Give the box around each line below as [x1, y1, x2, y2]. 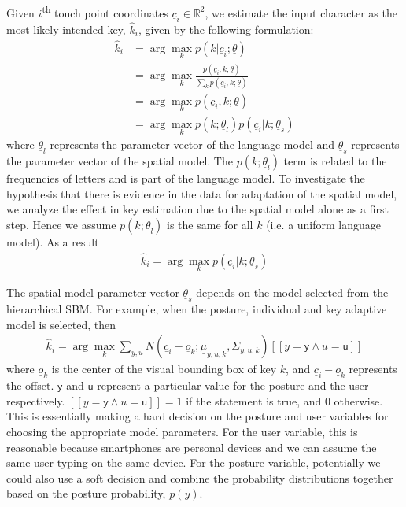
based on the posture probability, [6, 485, 166, 501]
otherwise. [334, 392, 383, 409]
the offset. [6, 377, 54, 394]
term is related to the [283, 153, 387, 169]
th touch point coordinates [42, 2, 168, 20]
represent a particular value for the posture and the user [97, 377, 369, 394]
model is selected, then [6, 316, 116, 332]
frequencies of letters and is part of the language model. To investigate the [6, 170, 365, 187]
